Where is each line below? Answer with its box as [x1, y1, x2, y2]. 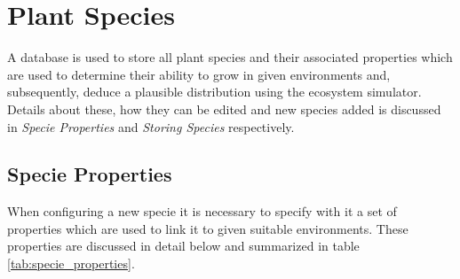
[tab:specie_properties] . [7, 254, 135, 273]
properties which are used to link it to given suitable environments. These [7, 219, 408, 237]
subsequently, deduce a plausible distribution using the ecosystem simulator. [7, 82, 422, 101]
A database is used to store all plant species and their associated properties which [7, 48, 453, 66]
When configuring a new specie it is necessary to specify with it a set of [7, 202, 397, 221]
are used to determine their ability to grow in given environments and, [7, 65, 391, 83]
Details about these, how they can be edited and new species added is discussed [7, 99, 441, 118]
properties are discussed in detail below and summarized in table [7, 236, 360, 255]
